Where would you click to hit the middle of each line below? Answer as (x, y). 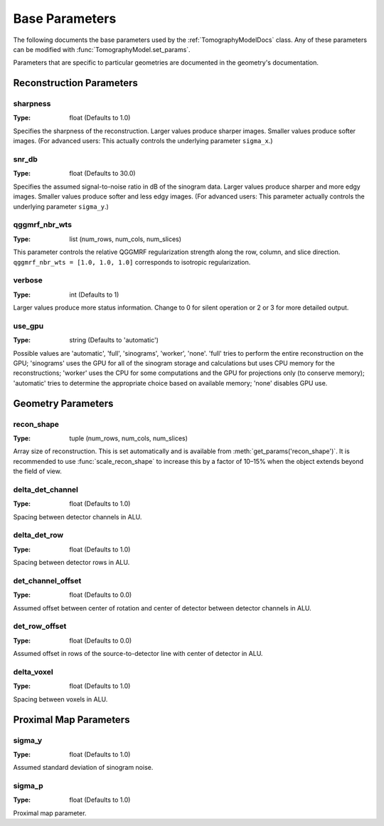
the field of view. (37, 471)
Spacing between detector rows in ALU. (71, 563)
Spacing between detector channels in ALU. (78, 517)
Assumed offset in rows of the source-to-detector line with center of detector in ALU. (138, 654)
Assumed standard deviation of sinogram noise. (83, 768)
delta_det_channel (46, 489)
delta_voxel (33, 672)
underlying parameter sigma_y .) (61, 206)
